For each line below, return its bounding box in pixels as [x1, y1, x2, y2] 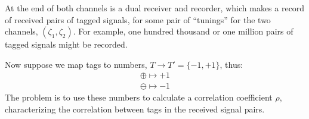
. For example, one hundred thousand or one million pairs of [73, 25, 293, 37]
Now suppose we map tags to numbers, [5, 58, 147, 70]
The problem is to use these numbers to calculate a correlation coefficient [5, 91, 273, 104]
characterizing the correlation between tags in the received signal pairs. [5, 103, 265, 115]
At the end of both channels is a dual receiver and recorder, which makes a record [5, 2, 305, 14]
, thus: [220, 58, 243, 70]
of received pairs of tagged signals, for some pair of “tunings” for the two [5, 13, 271, 26]
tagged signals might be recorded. [5, 38, 128, 51]
